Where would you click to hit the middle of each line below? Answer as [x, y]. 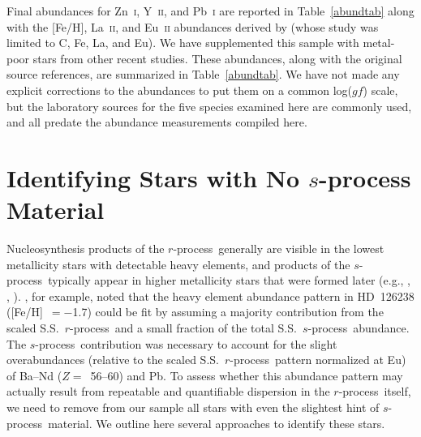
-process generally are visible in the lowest [279, 248]
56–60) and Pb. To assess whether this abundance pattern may [247, 375]
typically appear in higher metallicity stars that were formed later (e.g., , [229, 280]
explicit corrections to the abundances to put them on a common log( [180, 90]
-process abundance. [359, 328]
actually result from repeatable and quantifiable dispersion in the [168, 391]
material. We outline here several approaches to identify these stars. [217, 423]
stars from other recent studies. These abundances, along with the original [217, 58]
